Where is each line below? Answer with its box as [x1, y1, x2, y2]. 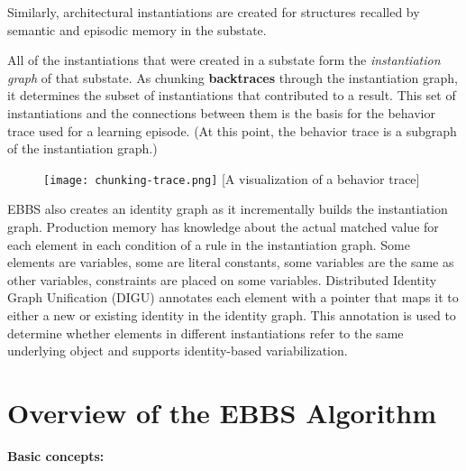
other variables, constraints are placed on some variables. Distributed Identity [7, 270, 437, 289]
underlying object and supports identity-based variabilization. [7, 341, 348, 360]
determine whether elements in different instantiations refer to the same [7, 323, 404, 342]
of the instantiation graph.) [7, 139, 158, 158]
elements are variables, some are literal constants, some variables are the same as [7, 253, 454, 272]
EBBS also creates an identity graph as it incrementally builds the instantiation [7, 199, 448, 218]
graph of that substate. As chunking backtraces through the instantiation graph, [7, 68, 458, 87]
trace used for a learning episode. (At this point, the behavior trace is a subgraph [7, 121, 457, 140]
